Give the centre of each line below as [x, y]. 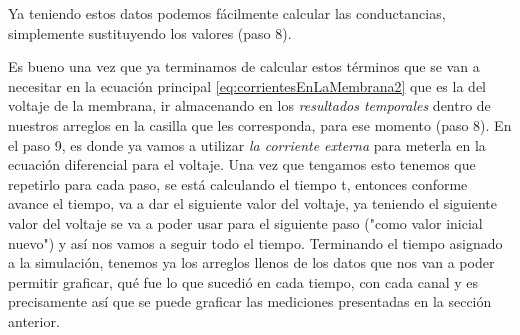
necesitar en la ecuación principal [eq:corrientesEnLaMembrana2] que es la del [247, 85]
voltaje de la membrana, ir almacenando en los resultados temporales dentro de [249, 105]
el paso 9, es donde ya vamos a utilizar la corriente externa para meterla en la [247, 144]
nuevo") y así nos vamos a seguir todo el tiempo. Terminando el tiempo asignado [255, 242]
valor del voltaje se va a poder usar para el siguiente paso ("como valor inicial [245, 222]
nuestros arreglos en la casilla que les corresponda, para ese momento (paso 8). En [260, 124]
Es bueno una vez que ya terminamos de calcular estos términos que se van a [244, 66]
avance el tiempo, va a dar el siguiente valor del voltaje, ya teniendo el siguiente [253, 203]
